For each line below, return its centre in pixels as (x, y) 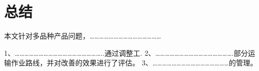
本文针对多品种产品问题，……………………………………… (83, 36)
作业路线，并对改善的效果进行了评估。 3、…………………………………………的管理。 (134, 63)
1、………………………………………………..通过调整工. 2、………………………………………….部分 (126, 52)
